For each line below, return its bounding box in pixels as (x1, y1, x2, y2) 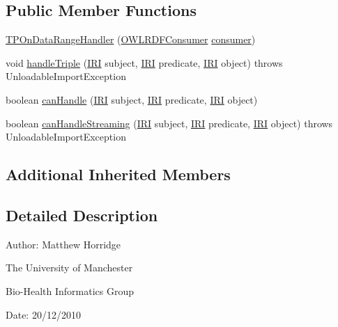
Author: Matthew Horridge (6, 237, 121, 251)
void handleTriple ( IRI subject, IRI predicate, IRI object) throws (6, 55, 283, 70)
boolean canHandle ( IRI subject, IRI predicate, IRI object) (6, 92, 258, 106)
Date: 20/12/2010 (6, 307, 81, 321)
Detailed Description (6, 204, 158, 225)
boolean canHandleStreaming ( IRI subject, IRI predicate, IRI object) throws (6, 115, 333, 130)
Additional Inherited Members (6, 163, 231, 185)
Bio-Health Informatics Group (6, 283, 135, 298)
